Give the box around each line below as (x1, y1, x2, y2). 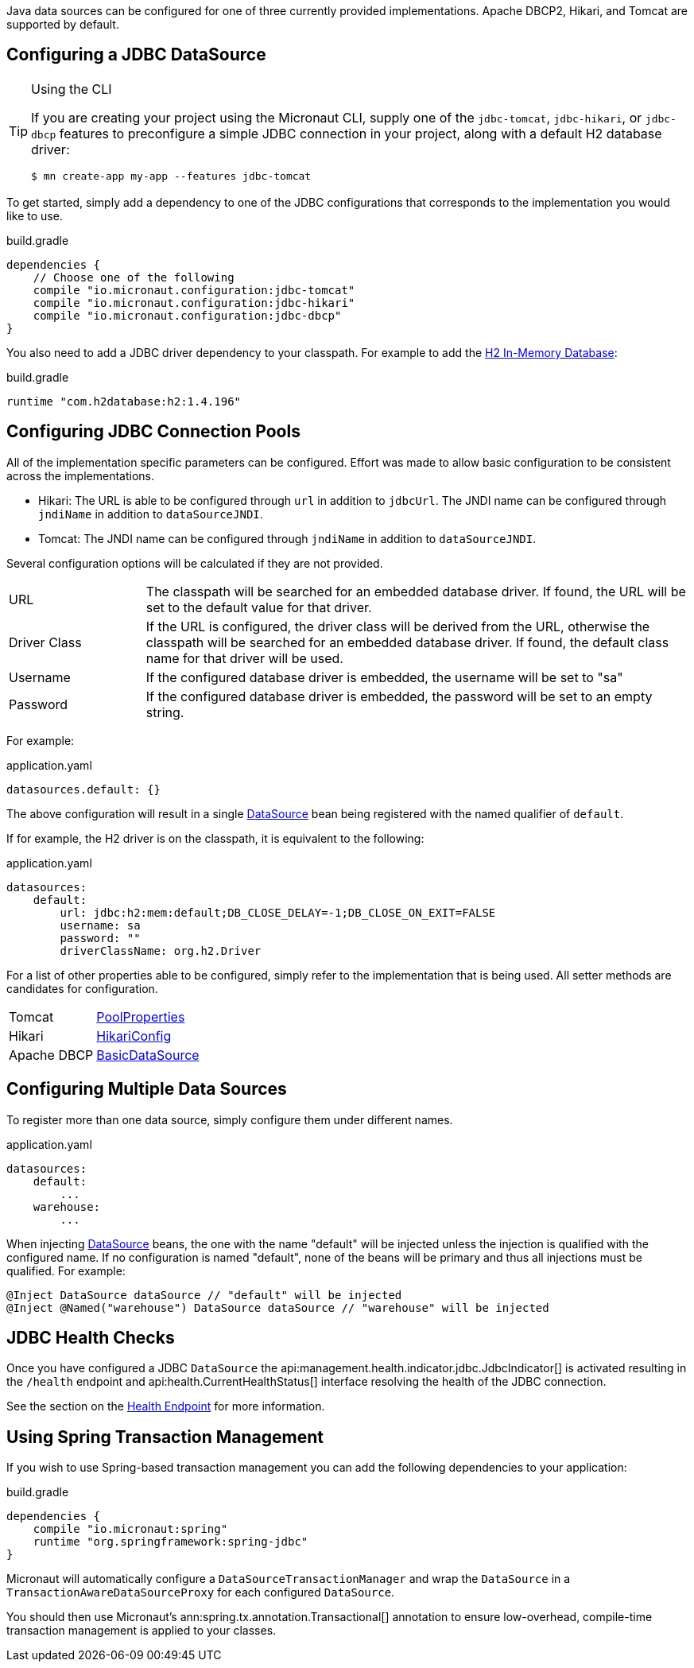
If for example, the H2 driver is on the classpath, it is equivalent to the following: (6, 831, 425, 845)
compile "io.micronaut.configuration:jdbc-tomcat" (33, 283, 355, 297)
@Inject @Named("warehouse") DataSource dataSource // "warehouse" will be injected (6, 1301, 549, 1314)
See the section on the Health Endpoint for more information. (6, 1399, 325, 1414)
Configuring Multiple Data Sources (6, 1079, 287, 1100)
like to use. (6, 208, 63, 223)
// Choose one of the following (33, 270, 235, 284)
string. (145, 704, 184, 720)
